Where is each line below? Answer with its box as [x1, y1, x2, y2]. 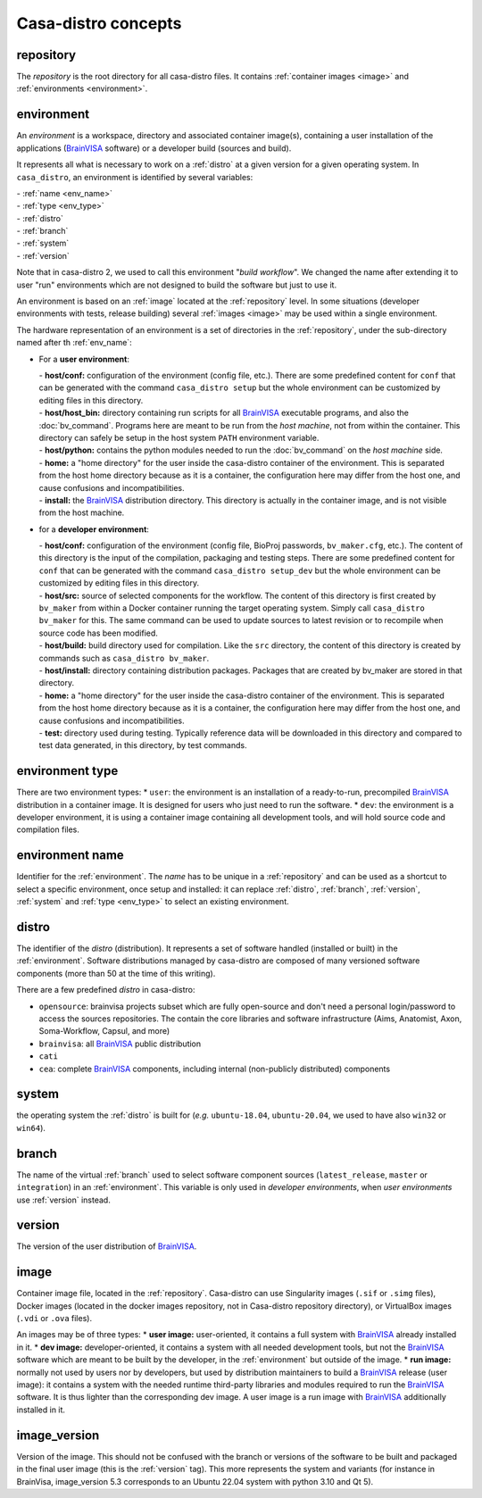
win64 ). [16, 1122, 46, 1133]
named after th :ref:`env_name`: [16, 337, 133, 348]
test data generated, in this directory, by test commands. [38, 740, 247, 751]
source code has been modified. [38, 628, 158, 638]
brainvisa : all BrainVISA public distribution [38, 1038, 202, 1049]
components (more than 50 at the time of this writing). [16, 968, 216, 978]
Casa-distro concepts [16, 13, 182, 33]
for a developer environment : [38, 523, 149, 535]
